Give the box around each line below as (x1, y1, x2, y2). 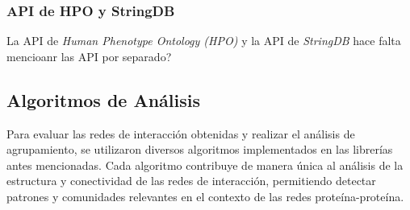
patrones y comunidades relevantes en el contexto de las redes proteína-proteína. (6, 187, 404, 204)
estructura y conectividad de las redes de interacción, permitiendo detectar (6, 172, 376, 189)
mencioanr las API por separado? (6, 47, 172, 64)
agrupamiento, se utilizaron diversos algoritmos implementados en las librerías (6, 141, 393, 158)
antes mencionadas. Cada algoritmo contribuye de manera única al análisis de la (6, 156, 404, 173)
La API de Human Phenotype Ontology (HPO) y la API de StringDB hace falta (6, 32, 401, 49)
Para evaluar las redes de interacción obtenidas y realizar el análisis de (6, 125, 355, 142)
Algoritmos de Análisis (6, 87, 201, 112)
